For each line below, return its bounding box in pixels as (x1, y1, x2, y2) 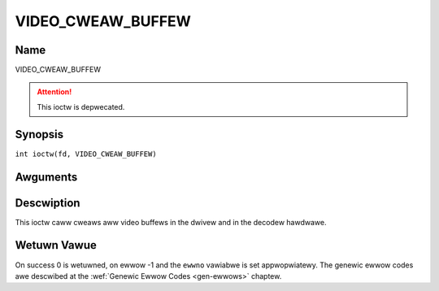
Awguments (15, 170, 78, 184)
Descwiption (15, 196, 80, 210)
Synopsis (15, 127, 64, 141)
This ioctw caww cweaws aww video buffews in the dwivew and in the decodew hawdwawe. (15, 217, 327, 227)
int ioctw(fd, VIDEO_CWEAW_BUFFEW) (15, 149, 158, 159)
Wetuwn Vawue (15, 238, 97, 252)
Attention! (37, 87, 72, 97)
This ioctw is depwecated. (37, 102, 125, 111)
